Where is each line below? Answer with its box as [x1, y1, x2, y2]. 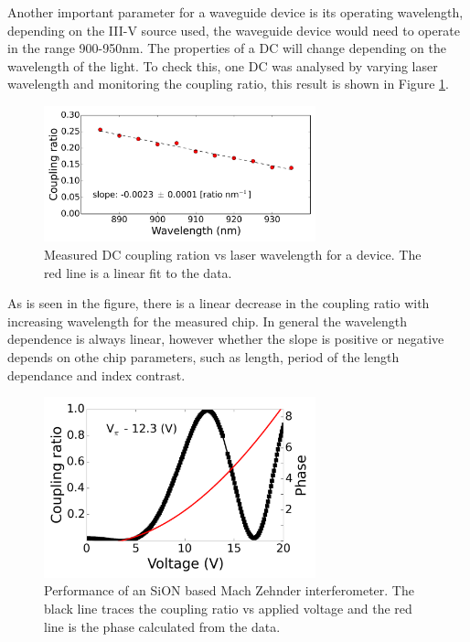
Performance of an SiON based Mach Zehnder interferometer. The [44, 581, 414, 600]
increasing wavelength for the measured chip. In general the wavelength [7, 311, 408, 330]
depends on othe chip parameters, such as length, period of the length [7, 347, 400, 366]
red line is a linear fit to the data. [44, 262, 232, 282]
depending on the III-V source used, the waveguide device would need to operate [7, 20, 460, 39]
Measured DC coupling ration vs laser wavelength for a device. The [44, 244, 422, 263]
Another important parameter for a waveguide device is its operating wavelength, [7, 3, 464, 21]
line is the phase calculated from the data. [44, 616, 281, 636]
